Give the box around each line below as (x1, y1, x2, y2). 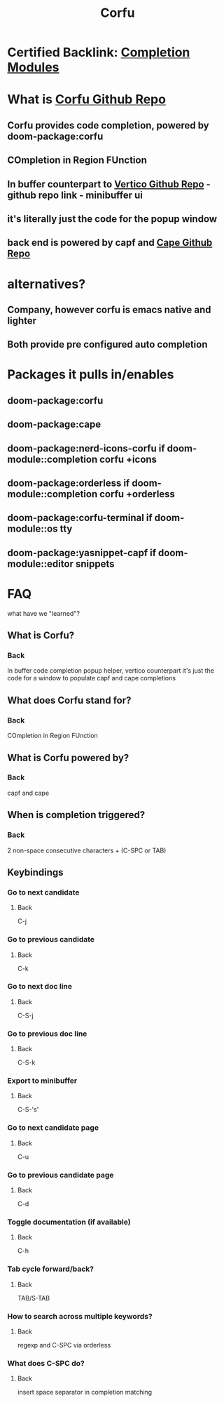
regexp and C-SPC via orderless (17, 1341, 111, 1349)
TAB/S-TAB (17, 1293, 50, 1302)
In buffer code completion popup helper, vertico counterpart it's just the (7, 666, 215, 675)
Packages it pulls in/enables (7, 367, 174, 383)
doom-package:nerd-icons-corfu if (7, 442, 166, 454)
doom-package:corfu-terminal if (7, 512, 153, 524)
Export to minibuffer (7, 1076, 78, 1086)
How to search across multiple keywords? (7, 1311, 153, 1321)
